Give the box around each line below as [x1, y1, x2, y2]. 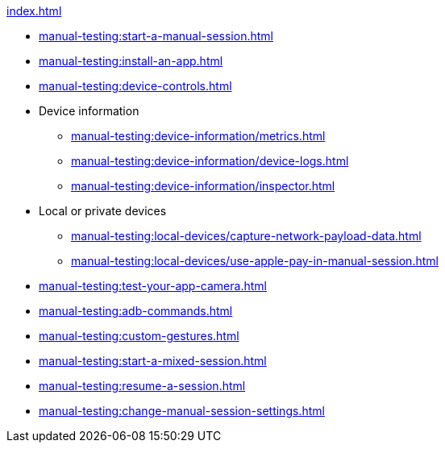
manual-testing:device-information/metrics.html [71, 129, 326, 143]
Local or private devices [39, 204, 167, 218]
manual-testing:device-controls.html [39, 79, 232, 93]
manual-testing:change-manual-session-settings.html [39, 404, 325, 418]
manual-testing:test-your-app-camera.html [39, 279, 267, 293]
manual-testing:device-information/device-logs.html [71, 154, 349, 168]
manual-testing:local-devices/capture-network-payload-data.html [71, 229, 422, 243]
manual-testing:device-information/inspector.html [71, 179, 335, 193]
